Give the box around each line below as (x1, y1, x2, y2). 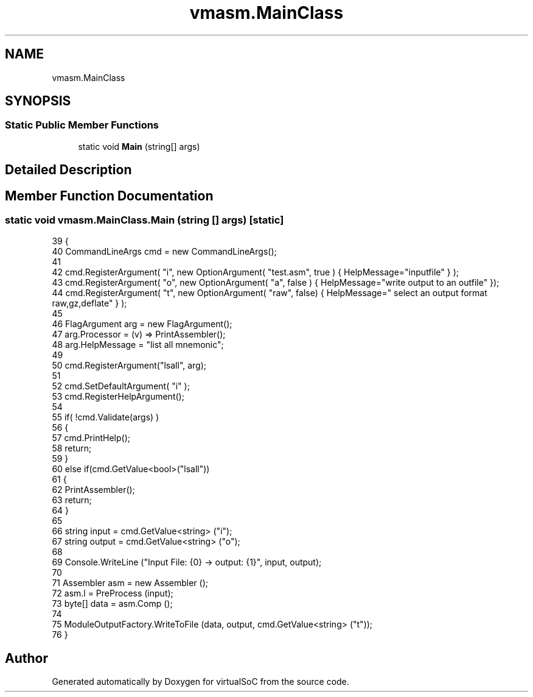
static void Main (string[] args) (78, 141, 200, 152)
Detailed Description (5, 162, 132, 178)
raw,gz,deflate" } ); (52, 298, 127, 309)
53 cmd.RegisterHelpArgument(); (52, 391, 184, 402)
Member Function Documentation (5, 188, 214, 203)
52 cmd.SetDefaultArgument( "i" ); (52, 381, 190, 392)
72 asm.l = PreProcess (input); (52, 588, 173, 599)
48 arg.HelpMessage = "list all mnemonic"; (52, 339, 224, 350)
